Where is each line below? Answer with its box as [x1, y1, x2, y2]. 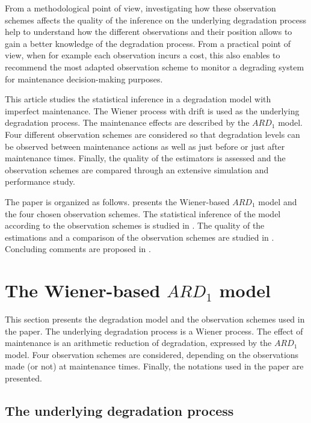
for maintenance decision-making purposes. [5, 72, 163, 85]
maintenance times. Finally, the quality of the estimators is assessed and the [5, 152, 286, 164]
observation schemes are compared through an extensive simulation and [5, 163, 269, 176]
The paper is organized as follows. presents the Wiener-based [5, 195, 230, 208]
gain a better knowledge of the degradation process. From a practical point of [5, 37, 291, 49]
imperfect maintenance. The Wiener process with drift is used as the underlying [5, 104, 300, 117]
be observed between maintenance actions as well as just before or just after [5, 140, 285, 152]
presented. [5, 371, 42, 384]
